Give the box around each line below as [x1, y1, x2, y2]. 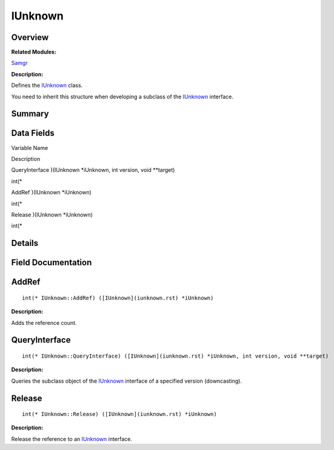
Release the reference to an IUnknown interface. [11, 435, 133, 443]
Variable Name [11, 144, 48, 151]
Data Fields [11, 128, 55, 138]
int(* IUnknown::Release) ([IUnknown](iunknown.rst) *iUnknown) [22, 411, 218, 418]
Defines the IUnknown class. [11, 82, 83, 89]
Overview [11, 32, 49, 43]
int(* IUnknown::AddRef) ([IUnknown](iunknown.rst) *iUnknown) [22, 295, 214, 301]
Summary [11, 109, 49, 119]
